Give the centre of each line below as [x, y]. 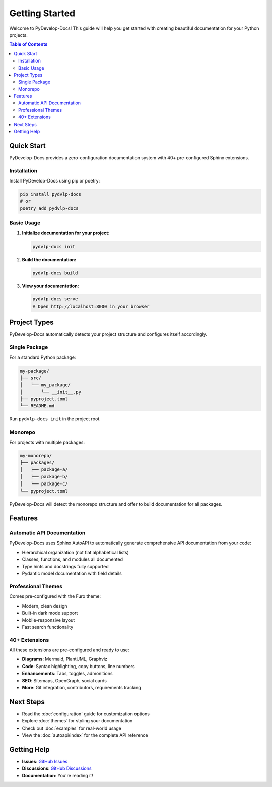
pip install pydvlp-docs [51, 194]
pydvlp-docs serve [55, 299]
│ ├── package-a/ [44, 470]
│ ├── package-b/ [44, 477]
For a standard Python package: [43, 357]
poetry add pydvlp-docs [49, 208]
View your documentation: [50, 286]
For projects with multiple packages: [47, 442]
